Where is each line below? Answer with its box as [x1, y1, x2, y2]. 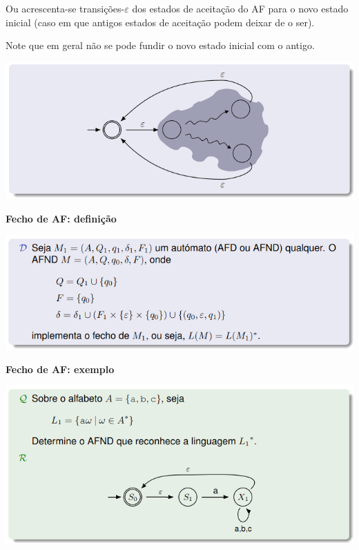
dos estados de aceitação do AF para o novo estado [132, 1, 349, 15]
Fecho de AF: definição [6, 211, 117, 225]
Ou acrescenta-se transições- [6, 1, 125, 15]
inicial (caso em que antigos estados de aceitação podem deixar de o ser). [6, 15, 315, 29]
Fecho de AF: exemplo [6, 361, 115, 376]
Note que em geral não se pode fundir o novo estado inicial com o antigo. [6, 38, 315, 53]
